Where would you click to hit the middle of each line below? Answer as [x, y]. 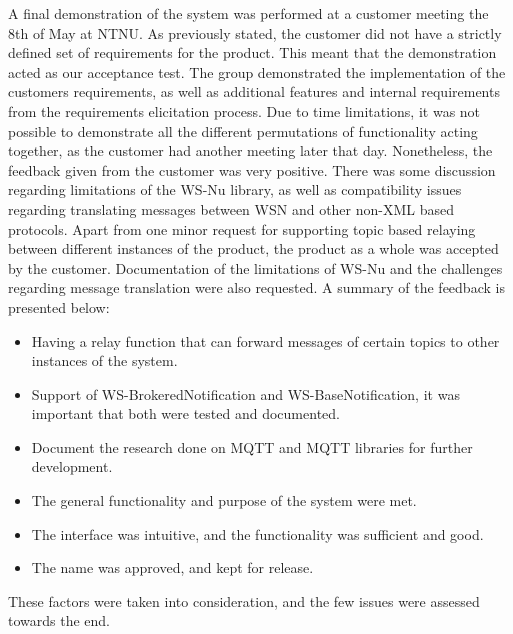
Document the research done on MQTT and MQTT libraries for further [252, 446]
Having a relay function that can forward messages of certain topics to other [265, 340]
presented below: [59, 306]
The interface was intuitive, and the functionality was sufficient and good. [257, 533]
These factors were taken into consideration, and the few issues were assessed [244, 600]
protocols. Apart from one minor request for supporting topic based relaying [242, 228]
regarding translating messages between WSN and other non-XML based [231, 208]
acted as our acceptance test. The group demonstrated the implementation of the [257, 71]
